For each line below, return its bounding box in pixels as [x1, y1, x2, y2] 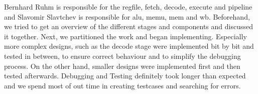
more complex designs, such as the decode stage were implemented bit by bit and [4, 41, 254, 51]
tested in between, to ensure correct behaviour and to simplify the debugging [4, 50, 241, 61]
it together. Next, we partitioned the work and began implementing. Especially [4, 31, 247, 41]
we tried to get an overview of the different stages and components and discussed [4, 21, 253, 32]
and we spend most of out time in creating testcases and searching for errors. [4, 80, 241, 90]
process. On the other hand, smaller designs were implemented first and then [4, 60, 240, 71]
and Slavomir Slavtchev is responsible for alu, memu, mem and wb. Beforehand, [4, 11, 250, 22]
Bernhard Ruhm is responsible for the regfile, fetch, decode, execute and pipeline [4, 2, 252, 12]
